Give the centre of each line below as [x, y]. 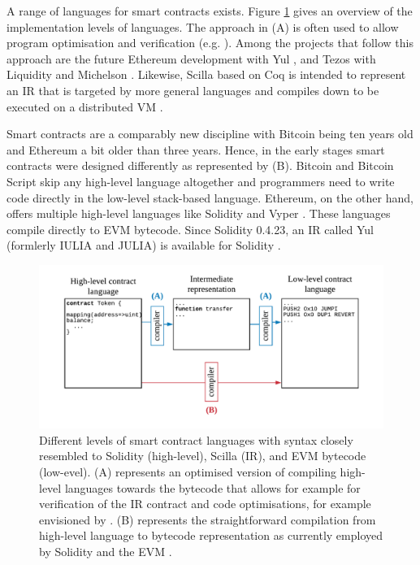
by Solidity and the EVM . [106, 551]
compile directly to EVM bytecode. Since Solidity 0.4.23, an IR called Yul [190, 229]
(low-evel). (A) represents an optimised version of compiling [188, 471]
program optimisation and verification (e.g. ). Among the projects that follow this [210, 43]
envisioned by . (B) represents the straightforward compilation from [208, 519]
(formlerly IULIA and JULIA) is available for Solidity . [144, 245]
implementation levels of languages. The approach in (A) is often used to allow [203, 26]
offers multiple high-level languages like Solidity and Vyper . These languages [199, 213]
